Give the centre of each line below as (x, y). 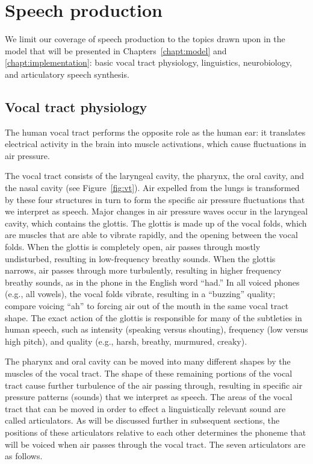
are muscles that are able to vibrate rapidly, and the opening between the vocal (151, 235)
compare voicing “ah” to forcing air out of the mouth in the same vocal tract (147, 306)
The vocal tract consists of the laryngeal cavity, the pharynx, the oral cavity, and (155, 176)
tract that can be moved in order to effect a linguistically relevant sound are (145, 408)
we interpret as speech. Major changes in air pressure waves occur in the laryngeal (156, 211)
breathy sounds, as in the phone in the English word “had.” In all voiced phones (152, 282)
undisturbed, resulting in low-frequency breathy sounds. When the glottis (140, 258)
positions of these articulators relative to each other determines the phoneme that (156, 432)
